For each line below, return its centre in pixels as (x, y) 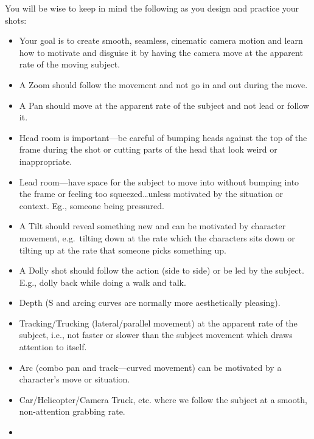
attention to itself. (53, 347)
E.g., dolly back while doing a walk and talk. (103, 282)
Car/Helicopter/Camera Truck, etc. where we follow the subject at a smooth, (163, 399)
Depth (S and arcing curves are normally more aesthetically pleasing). (150, 302)
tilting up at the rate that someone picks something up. (123, 250)
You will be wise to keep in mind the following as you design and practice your (152, 8)
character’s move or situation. (75, 379)
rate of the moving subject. (70, 64)
